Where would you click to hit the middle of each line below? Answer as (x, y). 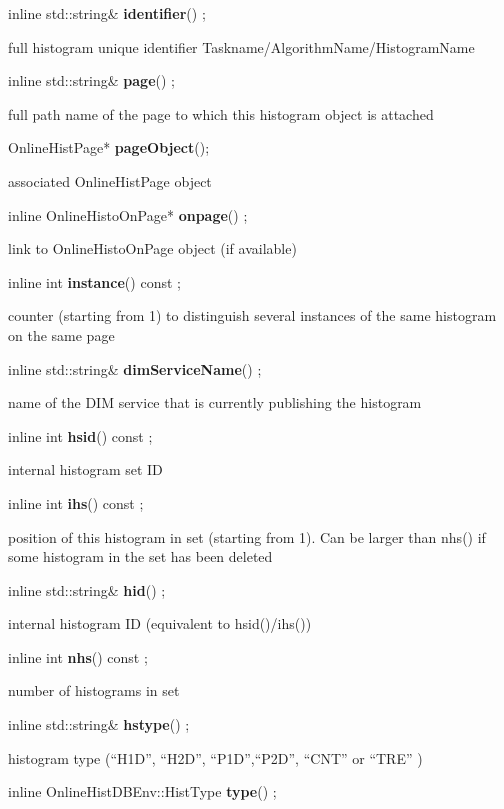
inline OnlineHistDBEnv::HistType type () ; (142, 791)
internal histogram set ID (85, 469)
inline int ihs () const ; (76, 502)
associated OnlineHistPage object (110, 180)
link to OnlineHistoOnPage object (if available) (152, 248)
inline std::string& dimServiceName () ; (135, 368)
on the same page (61, 334)
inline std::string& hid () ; (87, 589)
